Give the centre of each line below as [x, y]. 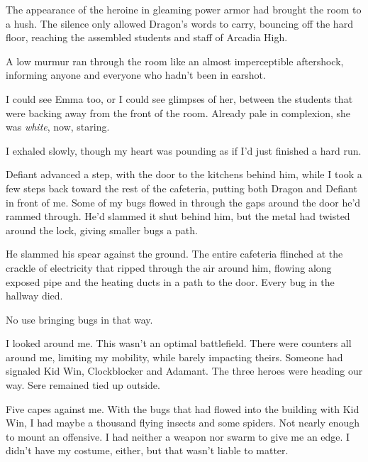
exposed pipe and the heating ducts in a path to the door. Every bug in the [170, 281]
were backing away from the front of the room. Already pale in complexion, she [178, 112]
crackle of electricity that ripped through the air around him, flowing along [169, 267]
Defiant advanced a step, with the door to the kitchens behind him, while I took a [184, 174]
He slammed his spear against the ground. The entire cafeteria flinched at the [174, 254]
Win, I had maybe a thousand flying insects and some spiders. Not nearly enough [183, 423]
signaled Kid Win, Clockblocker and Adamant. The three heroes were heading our [184, 371]
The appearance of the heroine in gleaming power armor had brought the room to [184, 9]
